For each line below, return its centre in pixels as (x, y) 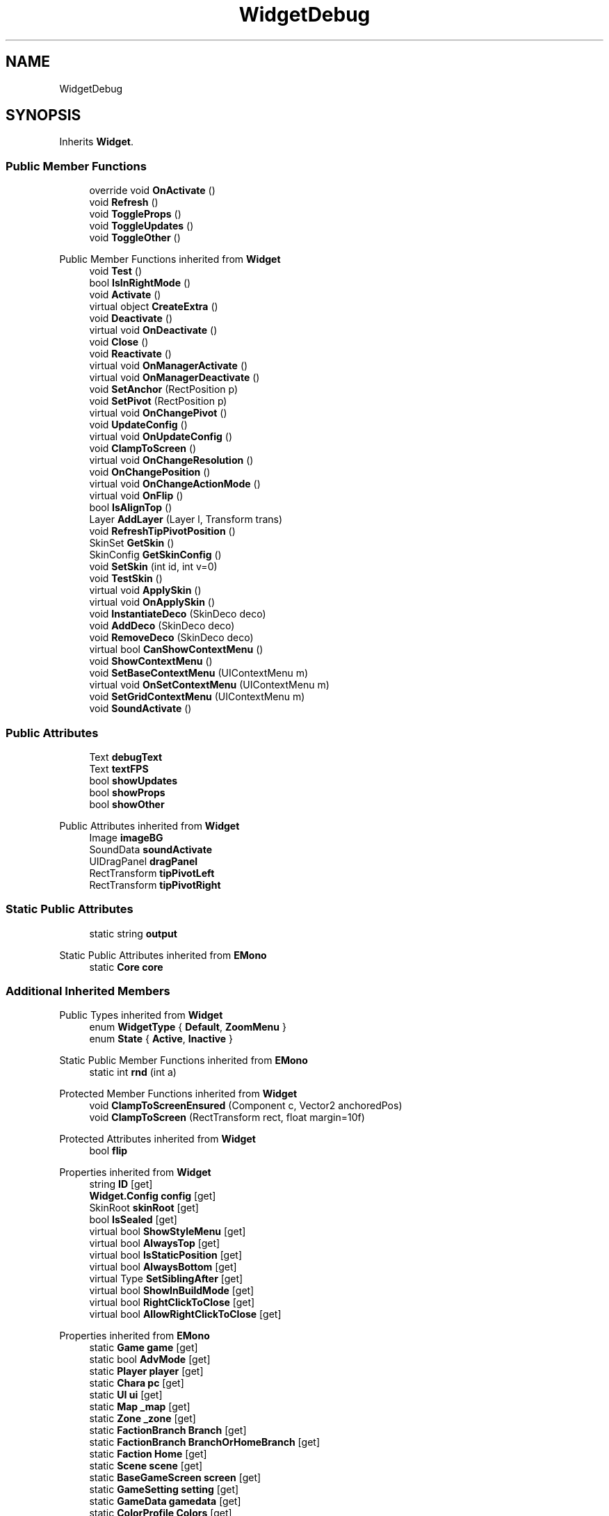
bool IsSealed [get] (133, 1220)
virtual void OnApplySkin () (152, 602)
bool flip (108, 1151)
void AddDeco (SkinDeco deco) (162, 626)
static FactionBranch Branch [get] (168, 1430)
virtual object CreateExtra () (154, 307)
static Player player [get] (146, 1371)
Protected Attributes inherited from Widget (157, 1139)
